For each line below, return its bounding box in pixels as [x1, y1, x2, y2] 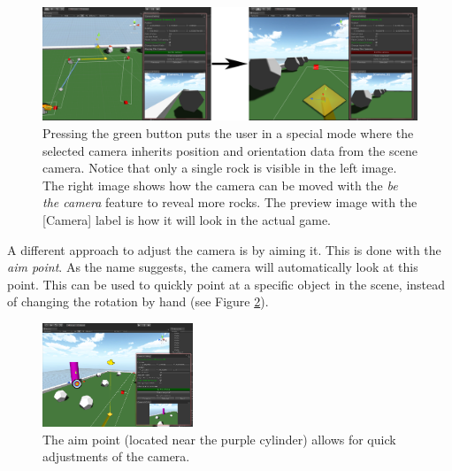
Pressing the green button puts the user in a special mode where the [42, 123, 414, 142]
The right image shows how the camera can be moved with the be [42, 175, 398, 194]
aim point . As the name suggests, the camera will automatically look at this [7, 258, 418, 276]
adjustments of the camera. [42, 447, 190, 466]
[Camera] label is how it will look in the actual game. [42, 210, 331, 228]
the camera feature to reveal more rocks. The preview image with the [42, 193, 418, 212]
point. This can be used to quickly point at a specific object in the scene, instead [7, 274, 446, 293]
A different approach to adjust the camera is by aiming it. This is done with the [7, 240, 441, 259]
